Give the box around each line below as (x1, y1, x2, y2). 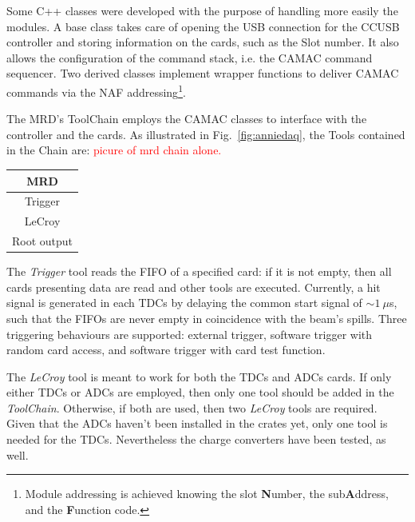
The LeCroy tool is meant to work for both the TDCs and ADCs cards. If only (6, 368, 392, 385)
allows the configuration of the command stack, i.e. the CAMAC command (6, 49, 373, 66)
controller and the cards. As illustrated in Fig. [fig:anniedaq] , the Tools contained (6, 126, 405, 142)
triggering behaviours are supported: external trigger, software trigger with (6, 325, 373, 342)
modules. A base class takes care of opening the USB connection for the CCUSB (6, 18, 400, 34)
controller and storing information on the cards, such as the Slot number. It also (6, 34, 399, 50)
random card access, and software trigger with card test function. (6, 341, 326, 358)
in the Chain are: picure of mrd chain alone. (6, 141, 222, 158)
